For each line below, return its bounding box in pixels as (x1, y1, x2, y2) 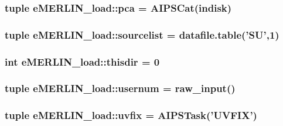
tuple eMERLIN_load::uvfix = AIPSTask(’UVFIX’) (5, 108, 257, 122)
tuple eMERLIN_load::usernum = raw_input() (5, 81, 236, 96)
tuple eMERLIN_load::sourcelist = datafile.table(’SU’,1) (5, 27, 279, 42)
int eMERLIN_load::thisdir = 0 (5, 54, 160, 69)
